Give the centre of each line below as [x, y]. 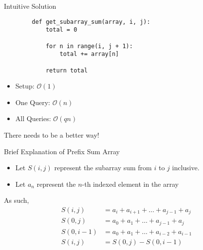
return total [66, 70]
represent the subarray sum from [103, 168]
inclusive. [186, 168]
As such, [17, 200]
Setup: [25, 86]
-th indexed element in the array [130, 184]
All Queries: [33, 118]
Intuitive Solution [30, 6]
